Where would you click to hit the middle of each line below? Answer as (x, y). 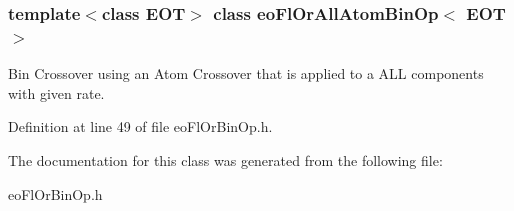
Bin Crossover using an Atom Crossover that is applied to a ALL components (246, 73)
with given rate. (56, 92)
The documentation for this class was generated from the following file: (225, 159)
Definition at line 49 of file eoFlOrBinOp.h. (140, 126)
